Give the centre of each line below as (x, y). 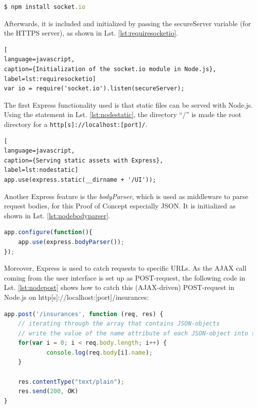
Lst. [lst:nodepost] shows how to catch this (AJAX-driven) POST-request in (119, 287)
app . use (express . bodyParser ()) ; (71, 242)
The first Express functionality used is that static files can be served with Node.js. (128, 104)
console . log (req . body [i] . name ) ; (99, 352)
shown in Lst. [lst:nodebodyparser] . (57, 215)
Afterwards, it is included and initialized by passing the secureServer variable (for (128, 23)
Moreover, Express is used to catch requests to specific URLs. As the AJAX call (125, 268)
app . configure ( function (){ (48, 232)
